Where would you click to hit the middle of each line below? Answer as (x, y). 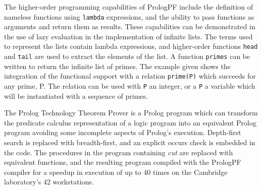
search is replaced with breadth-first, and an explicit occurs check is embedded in (130, 142)
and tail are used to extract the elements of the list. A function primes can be (127, 56)
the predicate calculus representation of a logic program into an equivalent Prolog (130, 122)
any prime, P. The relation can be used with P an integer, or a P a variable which (130, 86)
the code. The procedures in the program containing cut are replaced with (119, 152)
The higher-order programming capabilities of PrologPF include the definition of (128, 7)
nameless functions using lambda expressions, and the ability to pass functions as (129, 16)
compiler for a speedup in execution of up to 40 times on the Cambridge (116, 172)
